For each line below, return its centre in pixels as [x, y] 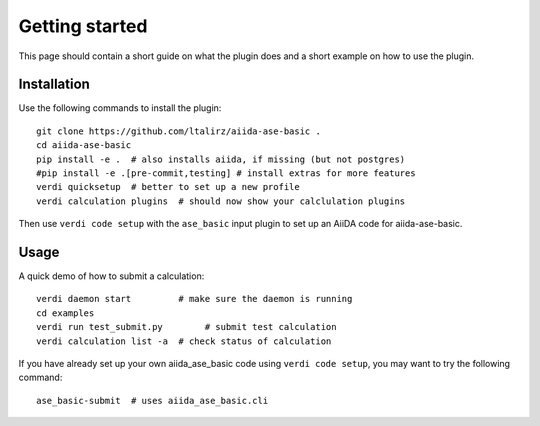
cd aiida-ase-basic [84, 145]
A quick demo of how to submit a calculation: [111, 276]
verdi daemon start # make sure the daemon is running [194, 299]
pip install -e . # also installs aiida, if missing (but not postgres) [221, 159]
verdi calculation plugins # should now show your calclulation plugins [221, 201]
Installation [54, 84]
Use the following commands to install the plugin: [120, 108]
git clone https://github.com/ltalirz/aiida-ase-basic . [179, 131]
